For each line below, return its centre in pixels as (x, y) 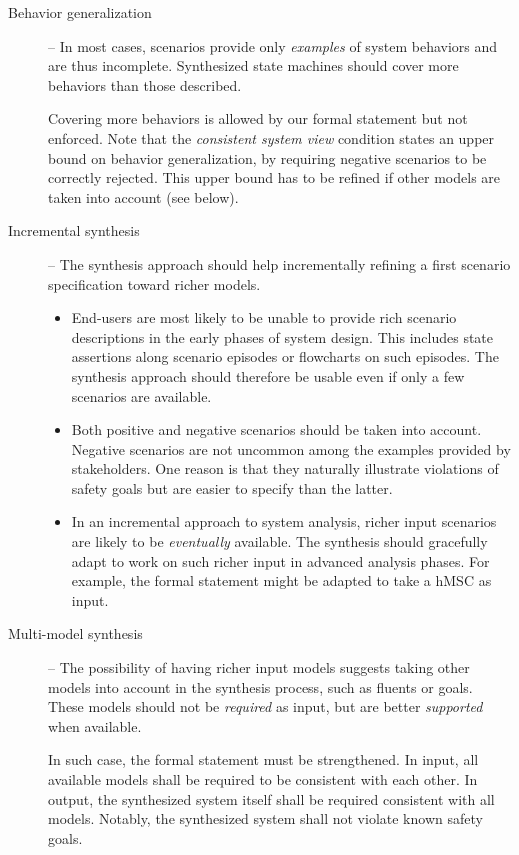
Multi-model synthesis (75, 633)
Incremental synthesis (74, 230)
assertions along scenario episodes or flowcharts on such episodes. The (285, 356)
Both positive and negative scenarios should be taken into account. (276, 429)
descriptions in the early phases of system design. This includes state (282, 336)
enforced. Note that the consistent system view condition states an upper (271, 137)
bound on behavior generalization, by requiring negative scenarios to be (267, 157)
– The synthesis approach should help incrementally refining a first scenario (279, 263)
